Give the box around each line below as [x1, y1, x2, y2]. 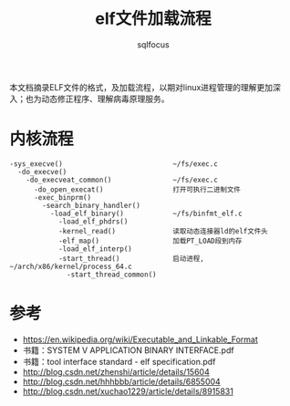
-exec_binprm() [33, 193, 92, 202]
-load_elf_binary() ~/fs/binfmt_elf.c [49, 209, 243, 218]
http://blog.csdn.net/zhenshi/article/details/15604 [22, 366, 210, 377]
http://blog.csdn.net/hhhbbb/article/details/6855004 [22, 376, 221, 387]
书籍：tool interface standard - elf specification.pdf [22, 356, 216, 367]
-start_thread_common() [67, 270, 157, 279]
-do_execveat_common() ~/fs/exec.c [26, 175, 219, 184]
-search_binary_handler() [42, 201, 141, 210]
